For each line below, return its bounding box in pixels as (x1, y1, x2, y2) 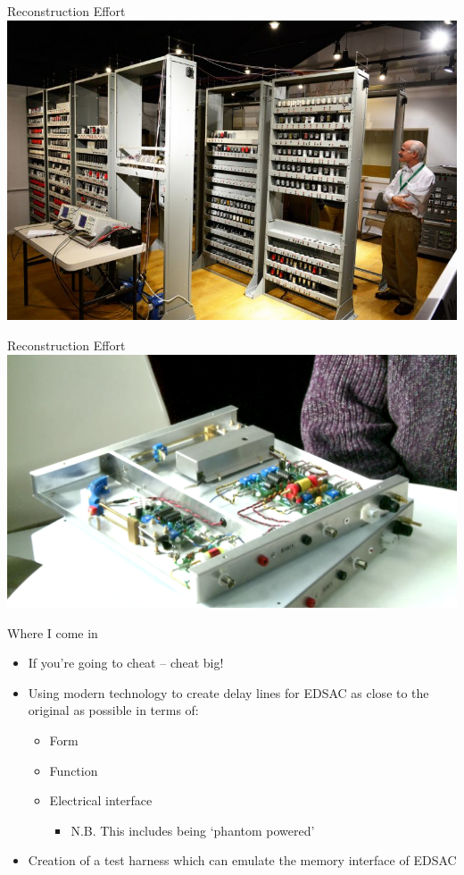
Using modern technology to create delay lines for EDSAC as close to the (28, 683, 429, 702)
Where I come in (7, 623, 98, 642)
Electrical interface (49, 791, 153, 810)
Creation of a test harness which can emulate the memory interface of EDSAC (28, 851, 457, 870)
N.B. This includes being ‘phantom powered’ (70, 820, 315, 839)
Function (49, 761, 98, 779)
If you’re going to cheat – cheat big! (28, 653, 224, 672)
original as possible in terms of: (28, 701, 199, 719)
